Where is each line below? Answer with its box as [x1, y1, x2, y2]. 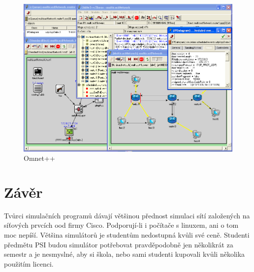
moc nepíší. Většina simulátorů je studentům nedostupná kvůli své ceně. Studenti [4, 230, 250, 240]
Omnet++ [24, 153, 55, 163]
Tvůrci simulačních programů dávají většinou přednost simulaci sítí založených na [4, 210, 250, 220]
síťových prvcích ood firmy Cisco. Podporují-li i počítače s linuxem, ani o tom [4, 220, 239, 230]
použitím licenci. [4, 258, 54, 269]
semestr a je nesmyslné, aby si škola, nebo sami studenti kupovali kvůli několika [4, 249, 245, 259]
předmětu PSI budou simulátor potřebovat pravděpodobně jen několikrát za [4, 239, 233, 249]
